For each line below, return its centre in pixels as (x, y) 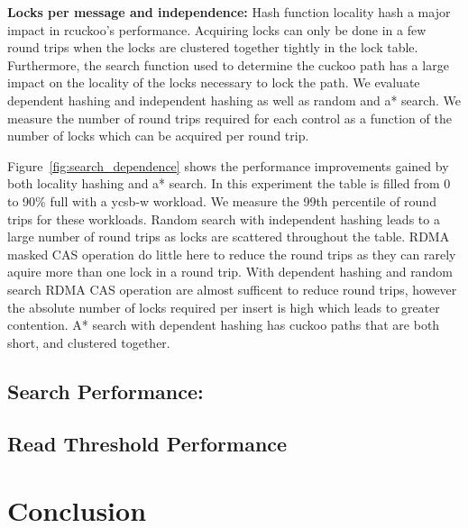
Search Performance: (106, 391)
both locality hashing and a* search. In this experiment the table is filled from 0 (229, 183)
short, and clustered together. (89, 342)
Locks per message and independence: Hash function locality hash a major (229, 12)
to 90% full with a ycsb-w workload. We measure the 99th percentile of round (222, 200)
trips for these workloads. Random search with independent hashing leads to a (224, 218)
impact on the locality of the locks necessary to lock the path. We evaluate (214, 82)
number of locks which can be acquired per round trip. (158, 136)
